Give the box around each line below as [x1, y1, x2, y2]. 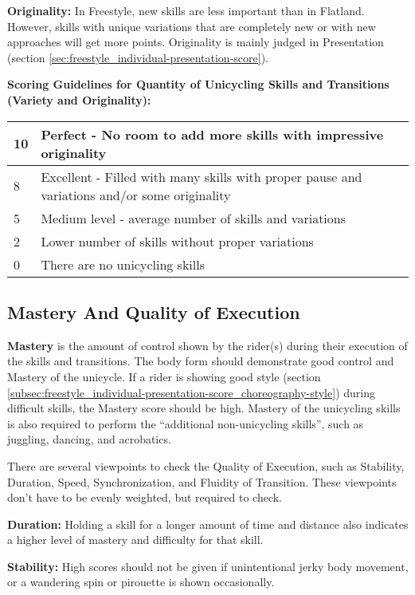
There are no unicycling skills [41, 254, 206, 274]
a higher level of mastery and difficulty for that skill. [7, 531, 264, 548]
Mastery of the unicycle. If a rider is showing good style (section [7, 368, 321, 384]
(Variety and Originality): [7, 91, 151, 108]
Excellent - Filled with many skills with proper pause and [41, 167, 362, 186]
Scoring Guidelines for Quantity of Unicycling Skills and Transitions [7, 76, 390, 93]
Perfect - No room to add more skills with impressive [41, 124, 384, 144]
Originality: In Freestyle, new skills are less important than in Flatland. [7, 2, 365, 18]
